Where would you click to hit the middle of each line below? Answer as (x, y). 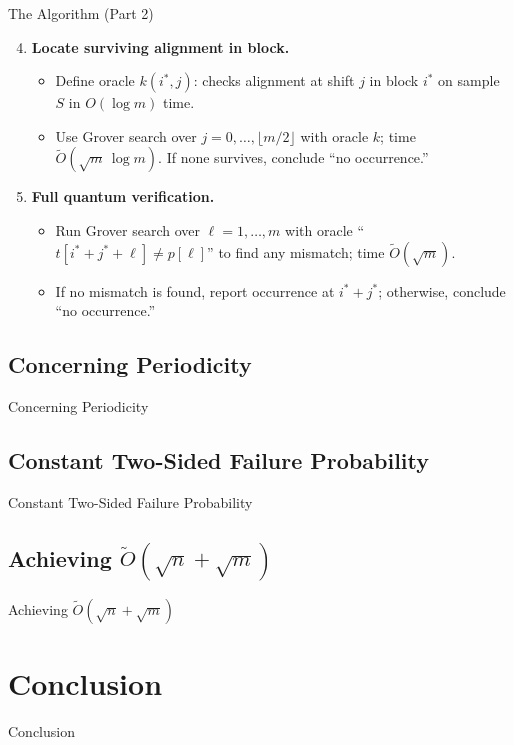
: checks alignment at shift (274, 80)
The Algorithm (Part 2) (81, 13)
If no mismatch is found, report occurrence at (195, 290)
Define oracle (95, 80)
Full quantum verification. (123, 196)
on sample (469, 80)
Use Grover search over (126, 135)
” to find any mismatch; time (296, 251)
